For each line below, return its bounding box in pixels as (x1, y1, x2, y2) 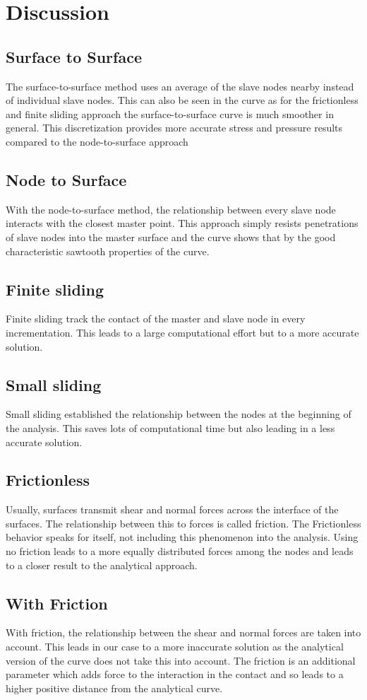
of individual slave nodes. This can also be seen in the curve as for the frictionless (6, 93, 359, 107)
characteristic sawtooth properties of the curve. (6, 243, 210, 258)
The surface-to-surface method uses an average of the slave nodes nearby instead (6, 78, 354, 93)
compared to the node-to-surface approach (6, 134, 188, 148)
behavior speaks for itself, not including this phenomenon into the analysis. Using (6, 530, 359, 544)
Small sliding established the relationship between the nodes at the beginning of (6, 407, 351, 421)
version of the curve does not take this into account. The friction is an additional (6, 653, 356, 667)
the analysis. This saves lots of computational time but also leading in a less (6, 420, 335, 435)
